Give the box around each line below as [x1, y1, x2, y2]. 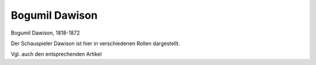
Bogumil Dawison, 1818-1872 [11, 29, 80, 36]
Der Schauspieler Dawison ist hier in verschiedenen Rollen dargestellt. [11, 40, 180, 47]
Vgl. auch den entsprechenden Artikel [11, 50, 102, 58]
